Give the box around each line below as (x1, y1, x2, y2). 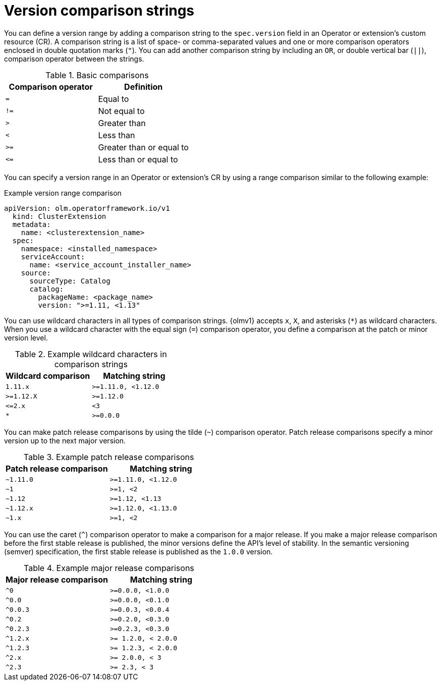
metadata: (12, 220, 51, 229)
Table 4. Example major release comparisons (24, 562, 194, 573)
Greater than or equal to (98, 142, 189, 152)
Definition (124, 81, 163, 92)
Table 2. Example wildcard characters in (15, 349, 167, 359)
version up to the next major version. (4, 436, 126, 445)
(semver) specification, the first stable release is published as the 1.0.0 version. (4, 547, 273, 556)
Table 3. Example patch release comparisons (23, 451, 194, 462)
